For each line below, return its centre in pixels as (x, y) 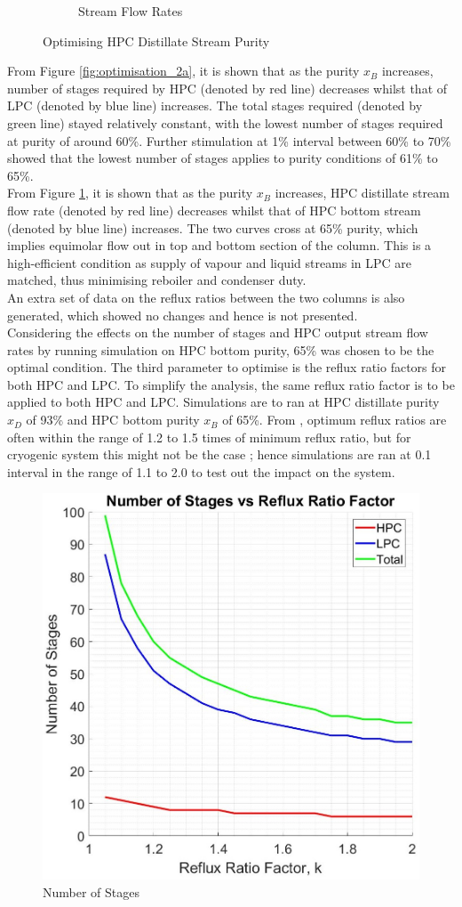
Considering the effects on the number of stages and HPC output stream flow (218, 332)
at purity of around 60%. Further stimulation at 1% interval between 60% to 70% (229, 140)
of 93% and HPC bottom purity (113, 420)
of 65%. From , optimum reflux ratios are (335, 420)
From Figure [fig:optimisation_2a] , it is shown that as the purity (183, 71)
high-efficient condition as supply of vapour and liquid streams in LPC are (210, 262)
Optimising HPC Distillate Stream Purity (156, 40)
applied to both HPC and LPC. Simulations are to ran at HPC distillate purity (223, 402)
